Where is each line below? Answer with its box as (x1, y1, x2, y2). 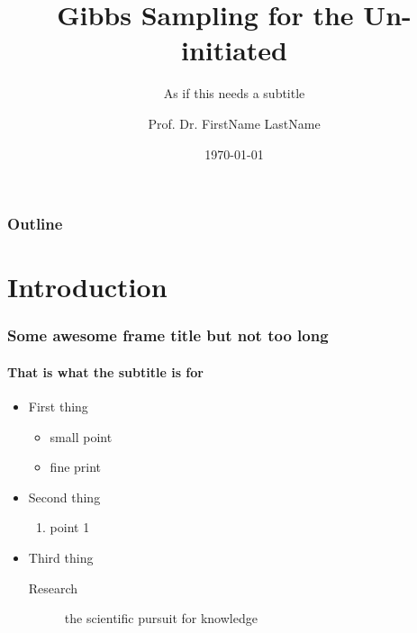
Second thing (28, 487, 101, 506)
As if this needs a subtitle (163, 84, 305, 103)
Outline (7, 213, 63, 235)
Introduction (7, 268, 168, 305)
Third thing (28, 548, 94, 566)
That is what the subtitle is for (7, 362, 204, 381)
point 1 (50, 518, 90, 537)
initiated (180, 32, 288, 68)
